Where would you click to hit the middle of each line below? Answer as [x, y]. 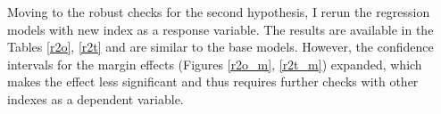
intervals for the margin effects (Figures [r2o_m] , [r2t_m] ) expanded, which [215, 64]
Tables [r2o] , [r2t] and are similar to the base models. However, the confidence [220, 47]
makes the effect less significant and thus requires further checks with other [213, 81]
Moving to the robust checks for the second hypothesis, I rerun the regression [219, 12]
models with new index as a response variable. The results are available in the [220, 29]
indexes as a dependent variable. [96, 98]
